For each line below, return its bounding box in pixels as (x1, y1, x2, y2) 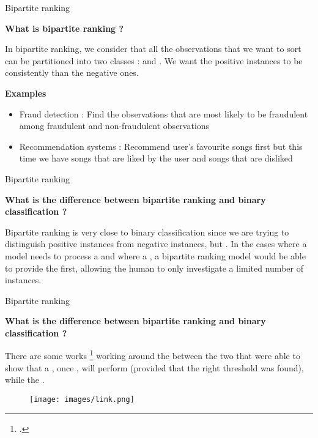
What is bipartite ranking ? (5, 21, 124, 34)
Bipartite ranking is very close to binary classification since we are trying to (5, 225, 289, 238)
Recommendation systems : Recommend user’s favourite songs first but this (19, 139, 303, 152)
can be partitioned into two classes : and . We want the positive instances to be (5, 54, 303, 67)
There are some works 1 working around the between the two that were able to (5, 347, 300, 362)
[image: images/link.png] (29, 395, 135, 404)
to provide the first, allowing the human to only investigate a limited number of (5, 261, 303, 274)
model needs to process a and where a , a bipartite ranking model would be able (5, 249, 306, 262)
